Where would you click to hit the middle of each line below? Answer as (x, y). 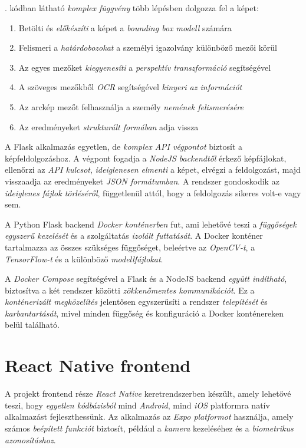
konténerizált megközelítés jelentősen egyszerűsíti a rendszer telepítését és (136, 302)
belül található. (32, 325)
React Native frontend (98, 365)
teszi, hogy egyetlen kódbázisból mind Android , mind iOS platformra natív (137, 405)
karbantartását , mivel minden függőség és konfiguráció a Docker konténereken (144, 313)
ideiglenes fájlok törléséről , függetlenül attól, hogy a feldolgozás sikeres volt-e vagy (153, 192)
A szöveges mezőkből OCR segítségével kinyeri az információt (130, 87)
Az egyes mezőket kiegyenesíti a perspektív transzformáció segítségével (145, 67)
